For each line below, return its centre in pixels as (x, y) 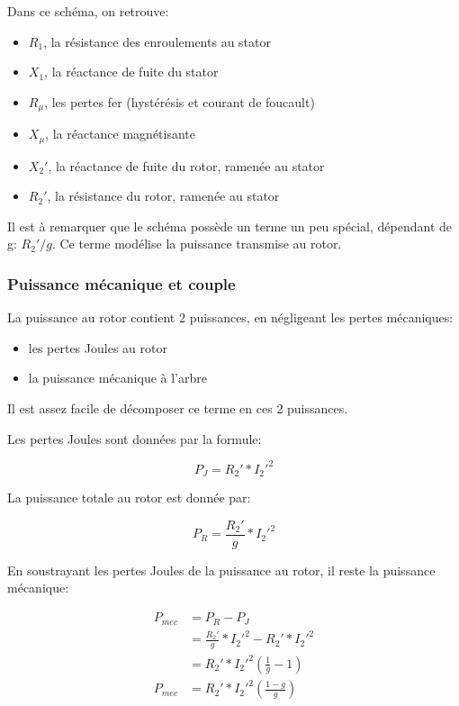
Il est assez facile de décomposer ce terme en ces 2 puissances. (178, 408)
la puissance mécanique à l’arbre (117, 378)
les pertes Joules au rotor (98, 347)
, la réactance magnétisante (121, 134)
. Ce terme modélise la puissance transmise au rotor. (197, 244)
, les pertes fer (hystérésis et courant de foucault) (180, 101)
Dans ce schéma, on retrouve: (88, 11)
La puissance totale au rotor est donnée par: (129, 498)
